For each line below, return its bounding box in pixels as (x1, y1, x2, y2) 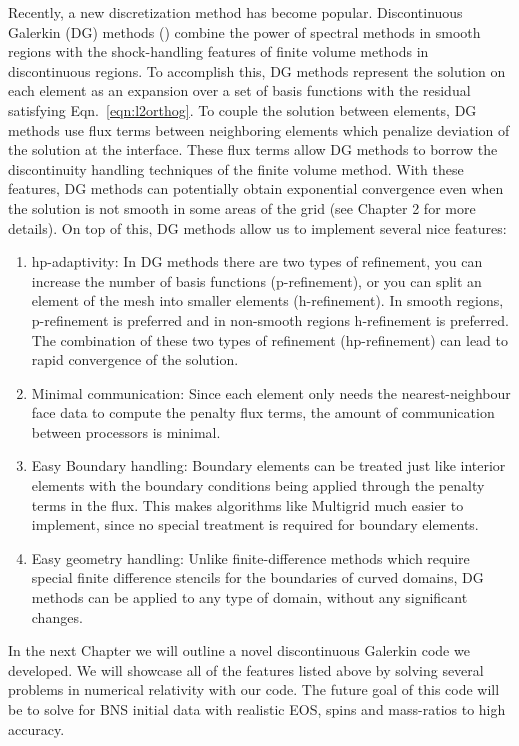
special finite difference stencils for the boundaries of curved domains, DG (31, 567, 484, 588)
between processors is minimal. (31, 421, 221, 442)
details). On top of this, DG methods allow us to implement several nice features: (8, 217, 507, 238)
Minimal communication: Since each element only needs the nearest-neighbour (31, 382, 511, 403)
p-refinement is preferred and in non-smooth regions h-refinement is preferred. (31, 309, 509, 330)
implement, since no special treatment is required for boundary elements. (31, 514, 479, 535)
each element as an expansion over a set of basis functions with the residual (8, 80, 471, 101)
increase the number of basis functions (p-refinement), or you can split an (31, 270, 482, 291)
